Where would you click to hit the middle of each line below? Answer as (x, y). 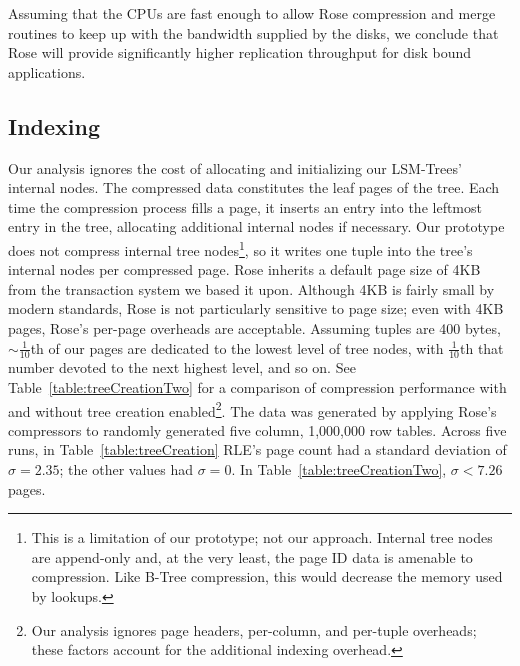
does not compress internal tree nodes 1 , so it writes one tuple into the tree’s (240, 248)
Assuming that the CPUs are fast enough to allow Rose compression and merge (252, 13)
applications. (47, 71)
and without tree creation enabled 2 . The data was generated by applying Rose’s (252, 409)
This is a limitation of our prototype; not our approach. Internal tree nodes (262, 537)
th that (482, 347)
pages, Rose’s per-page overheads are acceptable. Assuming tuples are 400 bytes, (254, 327)
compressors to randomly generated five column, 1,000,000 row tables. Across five (257, 429)
